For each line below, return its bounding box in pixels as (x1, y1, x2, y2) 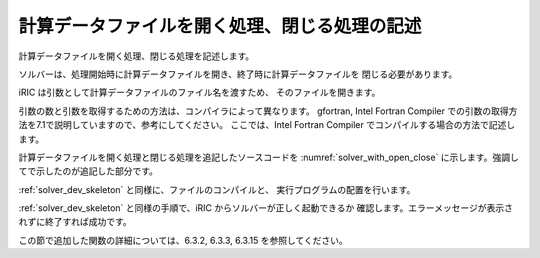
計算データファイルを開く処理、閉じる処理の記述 (18, 15, 422, 37)
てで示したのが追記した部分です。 (18, 165, 159, 177)
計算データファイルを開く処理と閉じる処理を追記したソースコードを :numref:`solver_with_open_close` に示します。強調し (18, 151, 519, 163)
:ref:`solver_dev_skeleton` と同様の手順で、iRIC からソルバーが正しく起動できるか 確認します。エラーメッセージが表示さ (18, 202, 514, 214)
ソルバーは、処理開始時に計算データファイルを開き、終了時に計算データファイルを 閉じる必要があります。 (18, 68, 458, 80)
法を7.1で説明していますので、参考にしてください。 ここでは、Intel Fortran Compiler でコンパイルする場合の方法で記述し (18, 119, 515, 131)
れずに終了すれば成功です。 (18, 216, 132, 228)
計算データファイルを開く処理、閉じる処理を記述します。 (18, 50, 255, 62)
